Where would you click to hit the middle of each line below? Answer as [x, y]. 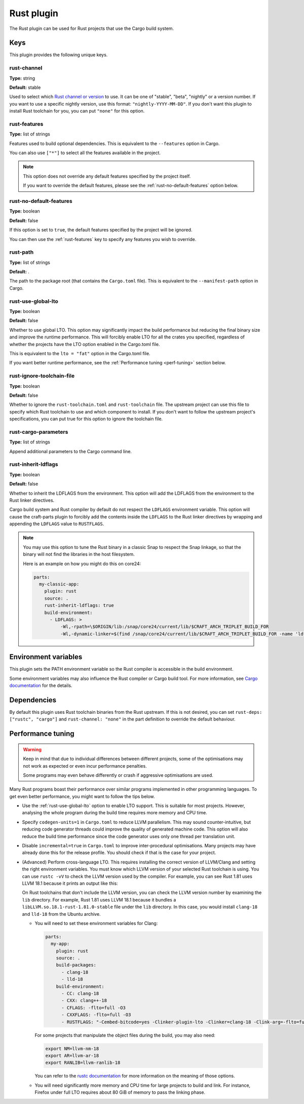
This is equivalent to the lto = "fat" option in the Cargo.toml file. [80, 353]
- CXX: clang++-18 [84, 1000]
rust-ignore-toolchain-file [42, 376]
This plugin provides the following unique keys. [59, 55]
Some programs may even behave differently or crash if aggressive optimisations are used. [118, 775]
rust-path [22, 252]
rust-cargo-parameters [39, 432]
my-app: [60, 944]
